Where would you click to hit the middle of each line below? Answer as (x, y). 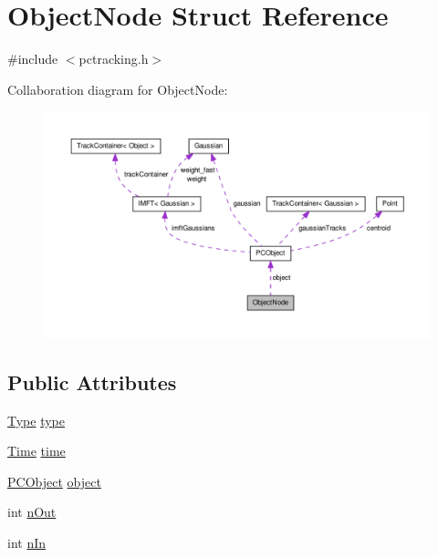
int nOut (32, 512)
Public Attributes (92, 382)
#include (33, 59)
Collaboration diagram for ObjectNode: (118, 89)
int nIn (27, 542)
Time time (36, 451)
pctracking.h (114, 59)
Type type (36, 420)
